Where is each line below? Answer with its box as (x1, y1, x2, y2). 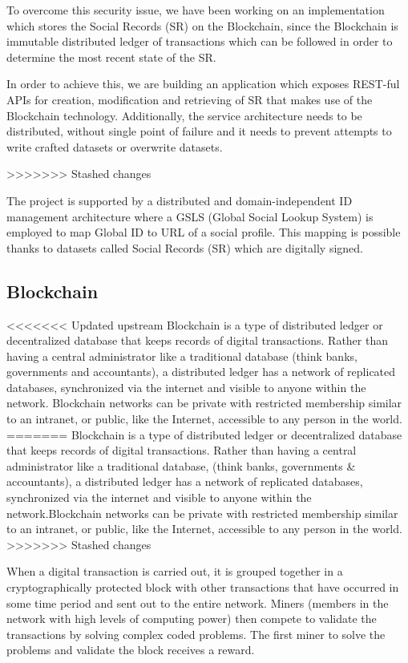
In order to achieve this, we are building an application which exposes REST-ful (6, 75, 400, 92)
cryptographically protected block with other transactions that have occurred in (6, 579, 399, 596)
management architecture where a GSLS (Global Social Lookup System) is (6, 208, 374, 224)
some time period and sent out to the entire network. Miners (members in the (6, 594, 389, 611)
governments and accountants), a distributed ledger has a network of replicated (6, 363, 396, 380)
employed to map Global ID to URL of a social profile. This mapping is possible (6, 224, 401, 241)
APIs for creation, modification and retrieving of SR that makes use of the (6, 91, 373, 107)
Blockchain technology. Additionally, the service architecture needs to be (6, 107, 362, 123)
